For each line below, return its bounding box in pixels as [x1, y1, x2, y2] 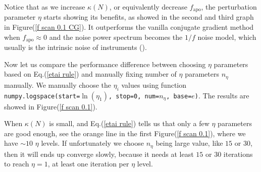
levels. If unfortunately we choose [41, 138, 144, 148]
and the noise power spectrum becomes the [49, 31, 183, 42]
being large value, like [155, 138, 223, 148]
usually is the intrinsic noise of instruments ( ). [4, 42, 147, 52]
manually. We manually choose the [4, 79, 112, 90]
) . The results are [194, 90, 249, 100]
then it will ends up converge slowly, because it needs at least [4, 148, 194, 159]
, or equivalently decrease [109, 2, 187, 12]
